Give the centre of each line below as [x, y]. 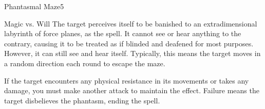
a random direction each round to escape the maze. [85, 63]
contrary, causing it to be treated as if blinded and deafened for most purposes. [129, 43]
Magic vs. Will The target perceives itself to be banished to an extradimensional [131, 23]
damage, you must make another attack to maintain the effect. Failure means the [132, 90]
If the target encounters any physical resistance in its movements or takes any [127, 80]
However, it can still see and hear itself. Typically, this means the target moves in [132, 53]
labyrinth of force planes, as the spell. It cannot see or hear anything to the [123, 33]
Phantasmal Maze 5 [34, 6]
